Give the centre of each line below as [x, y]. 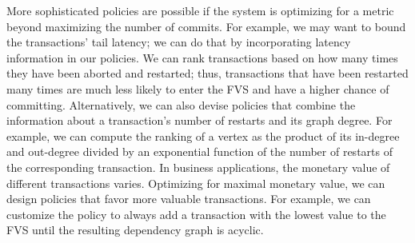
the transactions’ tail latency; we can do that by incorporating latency [179, 42]
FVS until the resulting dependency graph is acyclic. [135, 230]
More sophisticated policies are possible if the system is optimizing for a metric [200, 10]
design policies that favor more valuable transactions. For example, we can [189, 199]
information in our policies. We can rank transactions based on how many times [202, 57]
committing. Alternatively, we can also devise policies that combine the [181, 104]
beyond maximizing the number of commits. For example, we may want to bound [206, 26]
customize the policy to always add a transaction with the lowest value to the [196, 214]
